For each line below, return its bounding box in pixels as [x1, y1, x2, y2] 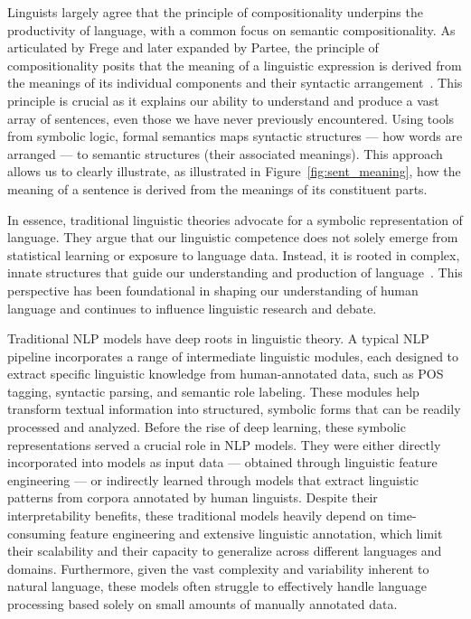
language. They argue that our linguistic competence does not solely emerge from [7, 228, 458, 247]
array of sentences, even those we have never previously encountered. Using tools [7, 108, 455, 127]
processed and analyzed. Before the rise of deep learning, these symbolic [7, 417, 406, 436]
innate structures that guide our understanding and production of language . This [7, 263, 463, 282]
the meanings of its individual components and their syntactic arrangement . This [7, 73, 463, 92]
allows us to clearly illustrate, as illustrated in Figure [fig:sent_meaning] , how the [7, 162, 461, 181]
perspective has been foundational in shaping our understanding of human [7, 280, 419, 299]
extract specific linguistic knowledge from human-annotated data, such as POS [7, 364, 444, 383]
